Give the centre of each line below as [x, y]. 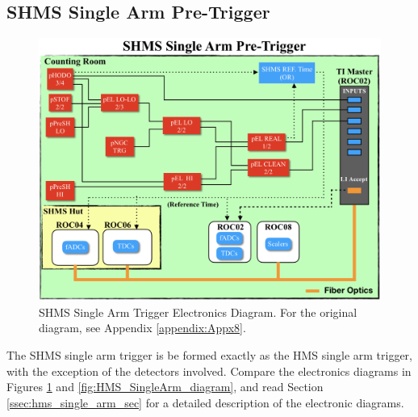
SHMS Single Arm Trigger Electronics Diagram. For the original [198, 312]
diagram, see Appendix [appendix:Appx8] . [142, 328]
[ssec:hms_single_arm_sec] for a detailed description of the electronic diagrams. [205, 402]
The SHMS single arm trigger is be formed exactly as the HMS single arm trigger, [210, 355]
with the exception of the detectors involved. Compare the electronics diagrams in [209, 371]
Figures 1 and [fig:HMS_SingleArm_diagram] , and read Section [165, 387]
